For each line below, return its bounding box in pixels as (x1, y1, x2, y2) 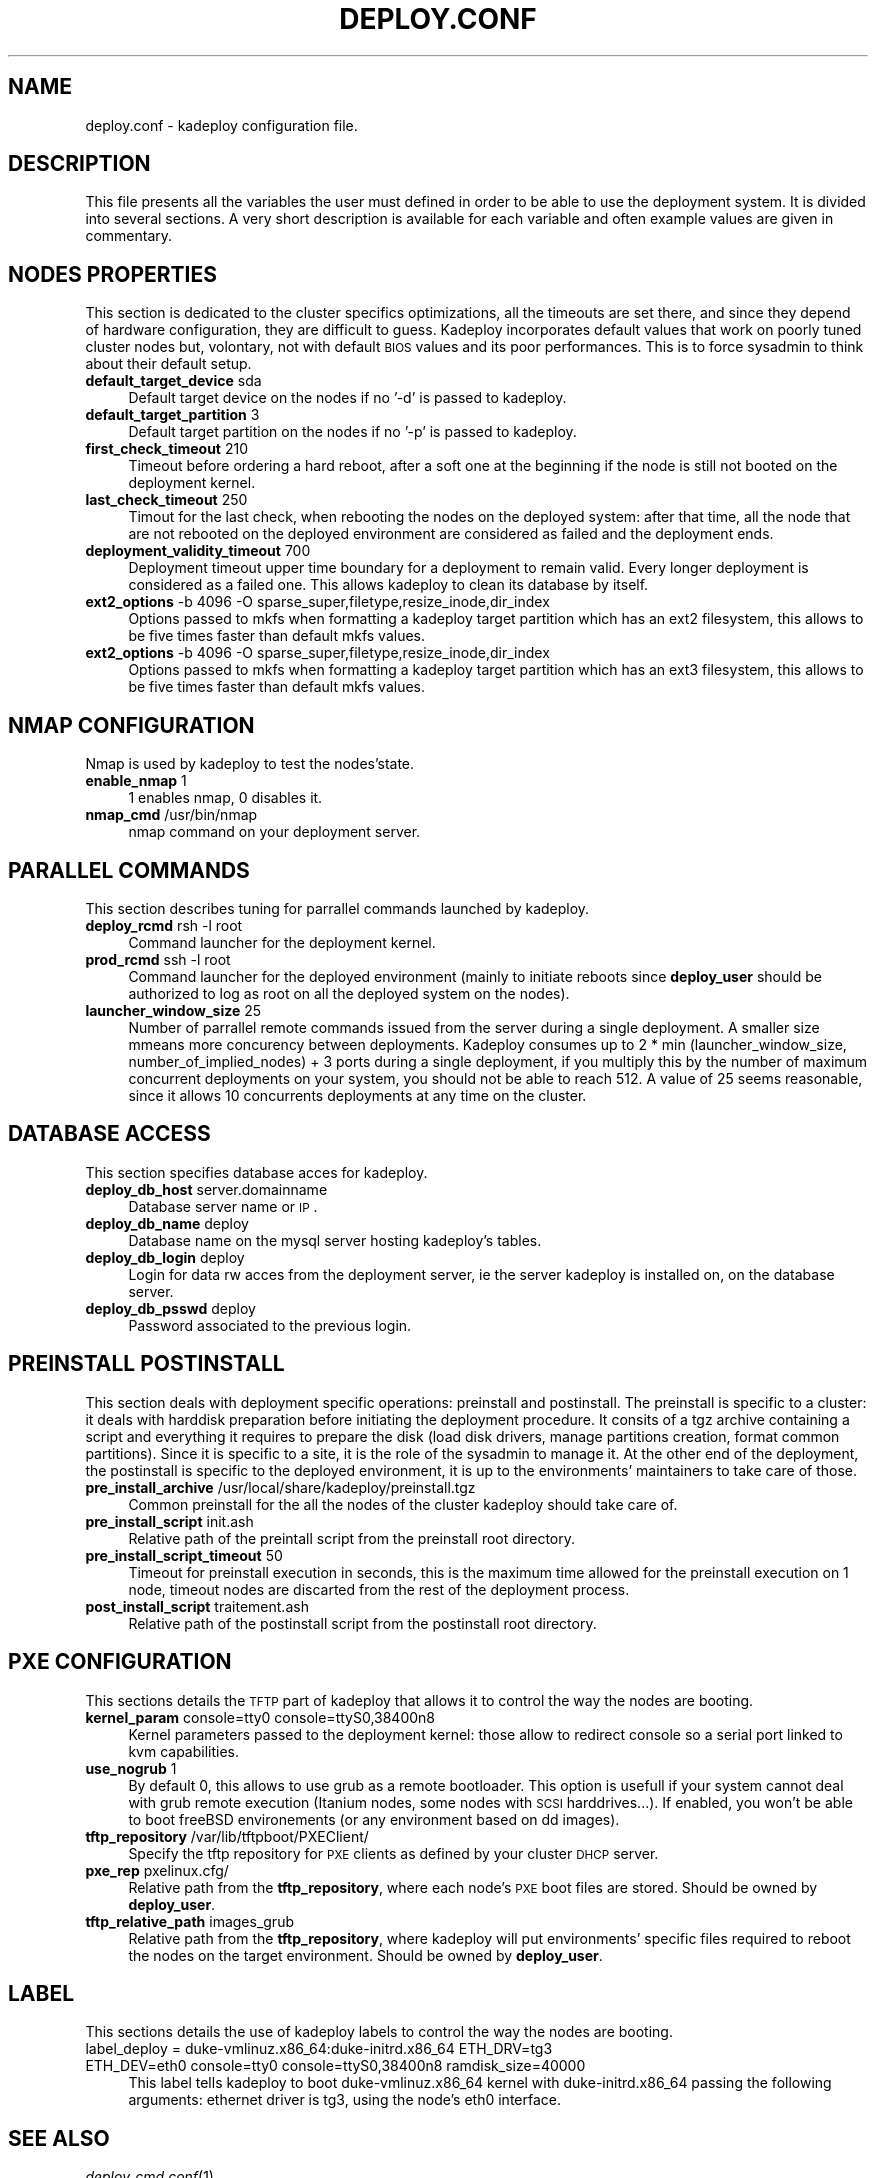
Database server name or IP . (128, 1197, 318, 1215)
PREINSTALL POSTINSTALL (8, 1351, 285, 1377)
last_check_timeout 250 (85, 491, 248, 509)
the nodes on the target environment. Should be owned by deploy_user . (128, 1946, 603, 1964)
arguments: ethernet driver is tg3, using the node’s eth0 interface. (128, 2091, 562, 2109)
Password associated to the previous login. (128, 1316, 412, 1334)
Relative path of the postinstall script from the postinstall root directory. (128, 1614, 597, 1632)
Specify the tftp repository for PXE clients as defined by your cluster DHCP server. (128, 1844, 659, 1862)
